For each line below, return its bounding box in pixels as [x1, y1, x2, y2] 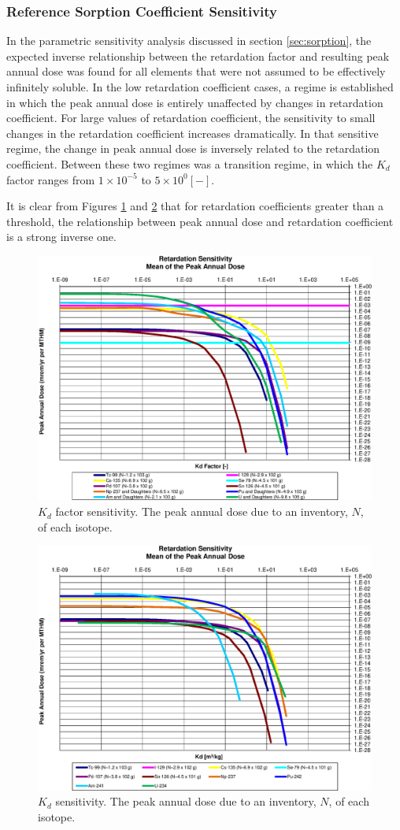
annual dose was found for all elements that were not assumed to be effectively [6, 63, 386, 80]
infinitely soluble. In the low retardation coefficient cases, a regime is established [6, 79, 394, 94]
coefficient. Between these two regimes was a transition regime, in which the [6, 155, 373, 172]
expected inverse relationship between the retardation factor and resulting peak [6, 47, 390, 64]
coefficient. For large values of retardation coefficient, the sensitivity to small [6, 109, 376, 126]
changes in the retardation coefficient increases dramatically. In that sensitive [6, 124, 379, 141]
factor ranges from [6, 171, 95, 187]
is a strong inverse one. [6, 228, 117, 245]
